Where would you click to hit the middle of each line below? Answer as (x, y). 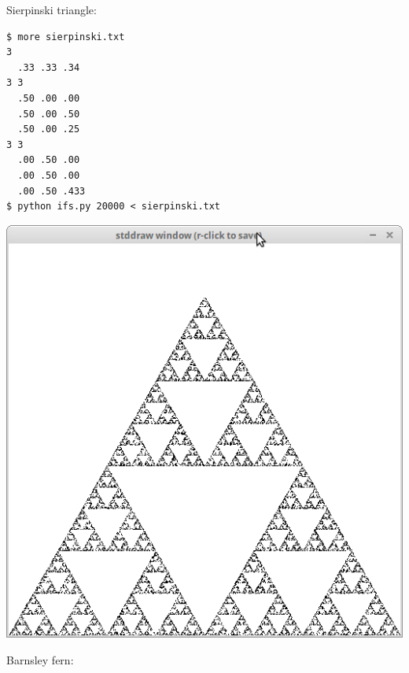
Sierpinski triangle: (52, 9)
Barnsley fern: (40, 659)
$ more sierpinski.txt (66, 37)
